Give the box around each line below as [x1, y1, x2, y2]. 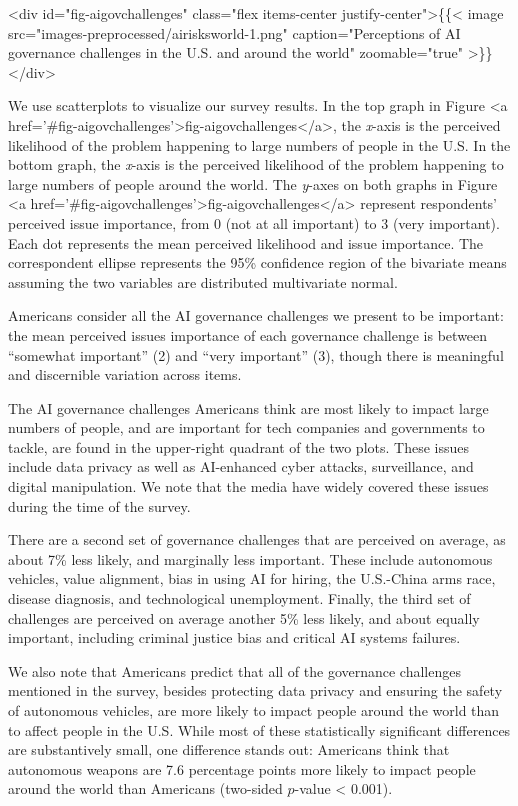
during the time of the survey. [8, 495, 191, 516]
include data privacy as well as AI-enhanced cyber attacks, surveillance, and [8, 456, 474, 477]
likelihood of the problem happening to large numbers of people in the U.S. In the [8, 134, 511, 155]
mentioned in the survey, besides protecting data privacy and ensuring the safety [8, 680, 503, 701]
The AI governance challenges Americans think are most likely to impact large [8, 397, 489, 418]
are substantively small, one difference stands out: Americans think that [8, 739, 450, 760]
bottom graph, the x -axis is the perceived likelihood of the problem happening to [8, 154, 504, 175]
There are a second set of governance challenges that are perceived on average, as [8, 529, 506, 550]
